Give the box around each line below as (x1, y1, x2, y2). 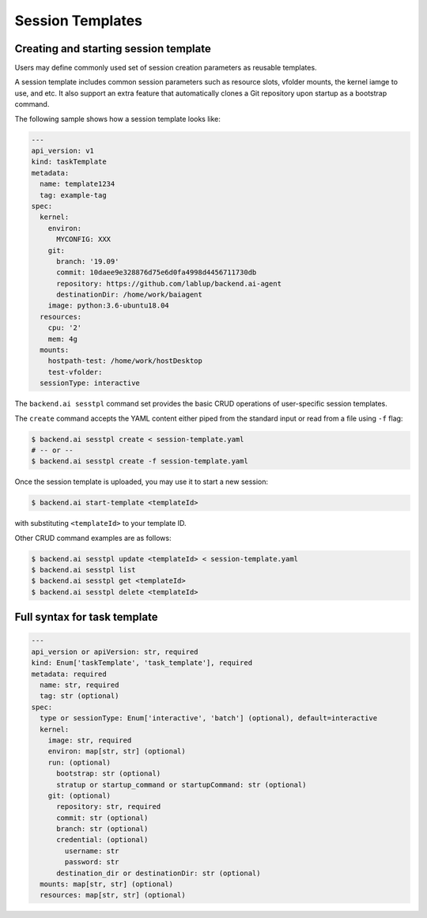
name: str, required (40, 681, 119, 689)
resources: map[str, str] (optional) (40, 890, 186, 900)
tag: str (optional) (40, 692, 119, 701)
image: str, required (47, 735, 132, 745)
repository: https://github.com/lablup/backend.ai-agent (56, 279, 282, 288)
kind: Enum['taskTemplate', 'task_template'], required (31, 659, 253, 667)
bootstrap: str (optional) (56, 769, 161, 778)
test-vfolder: (47, 368, 103, 376)
